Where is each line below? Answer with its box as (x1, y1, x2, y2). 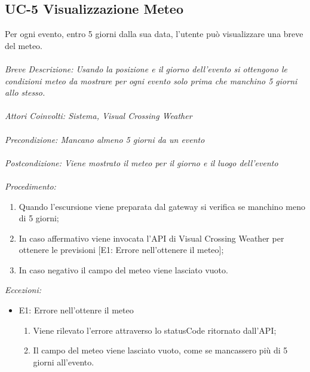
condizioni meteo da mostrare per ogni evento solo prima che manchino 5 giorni (5, 74, 297, 87)
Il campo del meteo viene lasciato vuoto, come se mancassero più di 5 (33, 344, 288, 356)
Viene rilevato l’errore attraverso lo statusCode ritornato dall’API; (33, 324, 277, 336)
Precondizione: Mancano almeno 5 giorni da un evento (5, 133, 205, 145)
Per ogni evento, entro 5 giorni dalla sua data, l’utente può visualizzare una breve (5, 28, 303, 40)
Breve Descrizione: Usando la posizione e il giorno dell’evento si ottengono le (5, 62, 287, 75)
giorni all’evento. (33, 355, 94, 368)
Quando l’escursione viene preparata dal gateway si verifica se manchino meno (19, 200, 305, 212)
